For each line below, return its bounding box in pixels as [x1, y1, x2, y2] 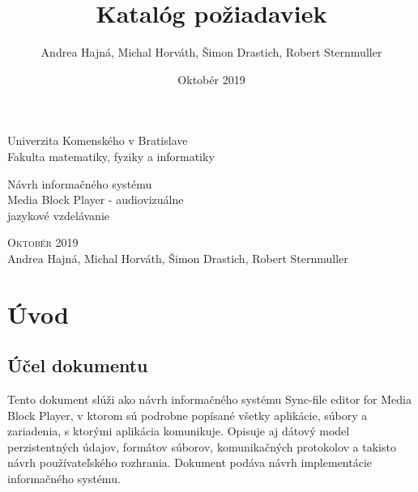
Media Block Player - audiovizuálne [7, 191, 184, 208]
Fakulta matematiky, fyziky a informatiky [7, 147, 215, 164]
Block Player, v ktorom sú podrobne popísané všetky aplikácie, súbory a [7, 406, 368, 423]
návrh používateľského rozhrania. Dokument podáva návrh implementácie [7, 454, 373, 471]
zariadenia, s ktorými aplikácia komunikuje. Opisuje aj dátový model [7, 422, 350, 439]
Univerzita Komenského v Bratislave [7, 132, 188, 149]
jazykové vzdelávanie [7, 206, 109, 223]
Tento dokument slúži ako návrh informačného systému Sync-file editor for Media [7, 391, 412, 408]
